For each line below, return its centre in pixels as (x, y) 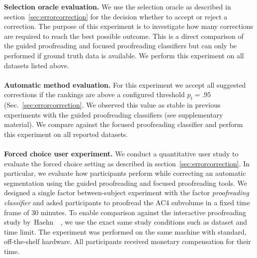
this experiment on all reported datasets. (66, 134)
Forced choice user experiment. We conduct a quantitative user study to (121, 154)
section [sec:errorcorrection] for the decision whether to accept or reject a (116, 16)
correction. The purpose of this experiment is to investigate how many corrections (129, 26)
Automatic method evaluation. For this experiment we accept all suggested (125, 84)
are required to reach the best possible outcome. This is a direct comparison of (124, 36)
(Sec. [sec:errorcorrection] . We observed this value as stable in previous (112, 105)
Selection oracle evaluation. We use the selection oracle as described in (118, 6)
